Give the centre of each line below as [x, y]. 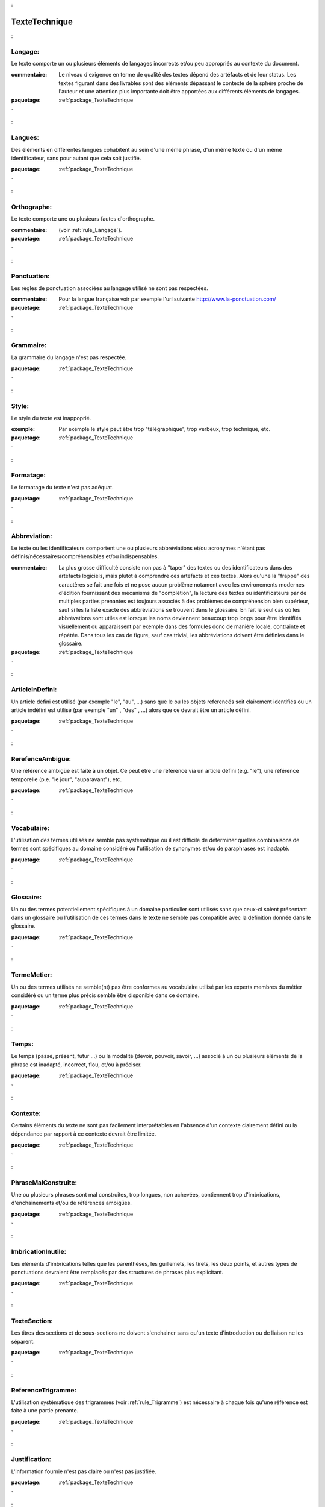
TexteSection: [32, 1321]
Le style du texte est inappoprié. [51, 418]
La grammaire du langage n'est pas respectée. [69, 357]
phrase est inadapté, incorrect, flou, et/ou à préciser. [76, 1065]
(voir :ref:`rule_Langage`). [90, 230]
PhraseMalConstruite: [44, 1183]
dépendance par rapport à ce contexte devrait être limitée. [84, 1134]
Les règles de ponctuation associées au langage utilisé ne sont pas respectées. [110, 288]
